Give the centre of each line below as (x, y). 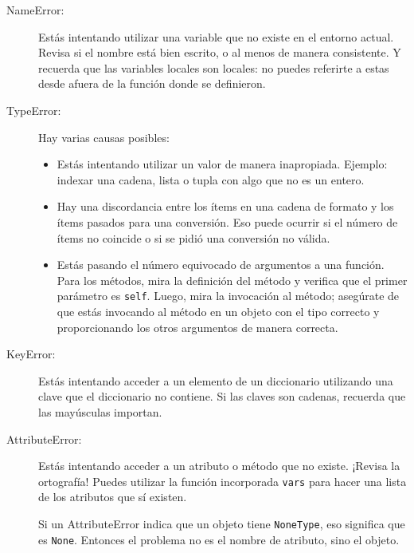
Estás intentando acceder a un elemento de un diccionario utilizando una (216, 380)
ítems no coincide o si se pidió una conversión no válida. (193, 237)
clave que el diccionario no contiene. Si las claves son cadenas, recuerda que (222, 396)
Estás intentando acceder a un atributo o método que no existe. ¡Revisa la (219, 466)
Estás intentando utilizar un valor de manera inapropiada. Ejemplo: (222, 164)
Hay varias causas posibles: (104, 137)
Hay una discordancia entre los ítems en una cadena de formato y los (225, 206)
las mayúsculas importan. (100, 411)
